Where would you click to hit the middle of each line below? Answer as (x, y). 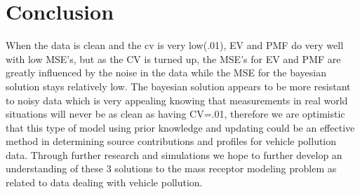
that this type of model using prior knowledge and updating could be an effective (180, 127)
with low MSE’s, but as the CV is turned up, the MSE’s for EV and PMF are (173, 58)
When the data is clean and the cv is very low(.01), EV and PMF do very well (175, 45)
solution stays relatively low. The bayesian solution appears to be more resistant (178, 86)
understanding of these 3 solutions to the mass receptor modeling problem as (171, 168)
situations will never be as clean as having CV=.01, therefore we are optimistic (175, 114)
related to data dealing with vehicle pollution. (104, 182)
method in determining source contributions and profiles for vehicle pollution (171, 141)
